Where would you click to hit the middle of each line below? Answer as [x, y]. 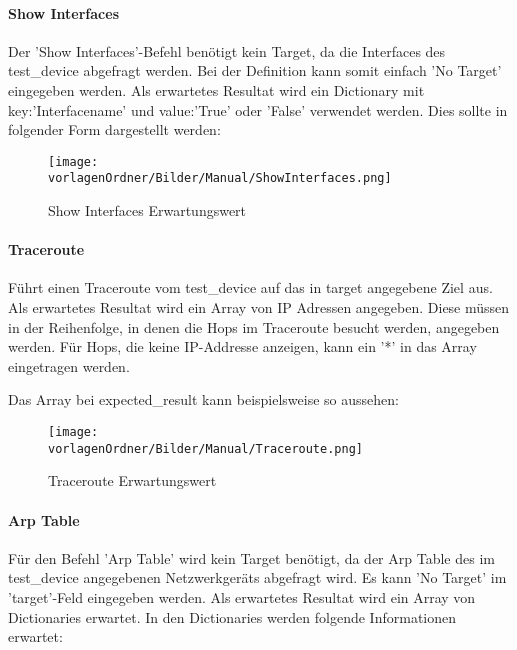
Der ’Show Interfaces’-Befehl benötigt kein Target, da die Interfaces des [227, 50]
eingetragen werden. [69, 365]
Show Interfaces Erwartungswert [147, 210]
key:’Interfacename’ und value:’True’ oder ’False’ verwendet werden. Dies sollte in [258, 109]
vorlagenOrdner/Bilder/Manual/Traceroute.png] [205, 448]
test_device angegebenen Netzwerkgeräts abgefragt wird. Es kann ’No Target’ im [257, 577]
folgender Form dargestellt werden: [114, 129]
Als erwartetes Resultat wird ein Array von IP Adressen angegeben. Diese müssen [259, 307]
